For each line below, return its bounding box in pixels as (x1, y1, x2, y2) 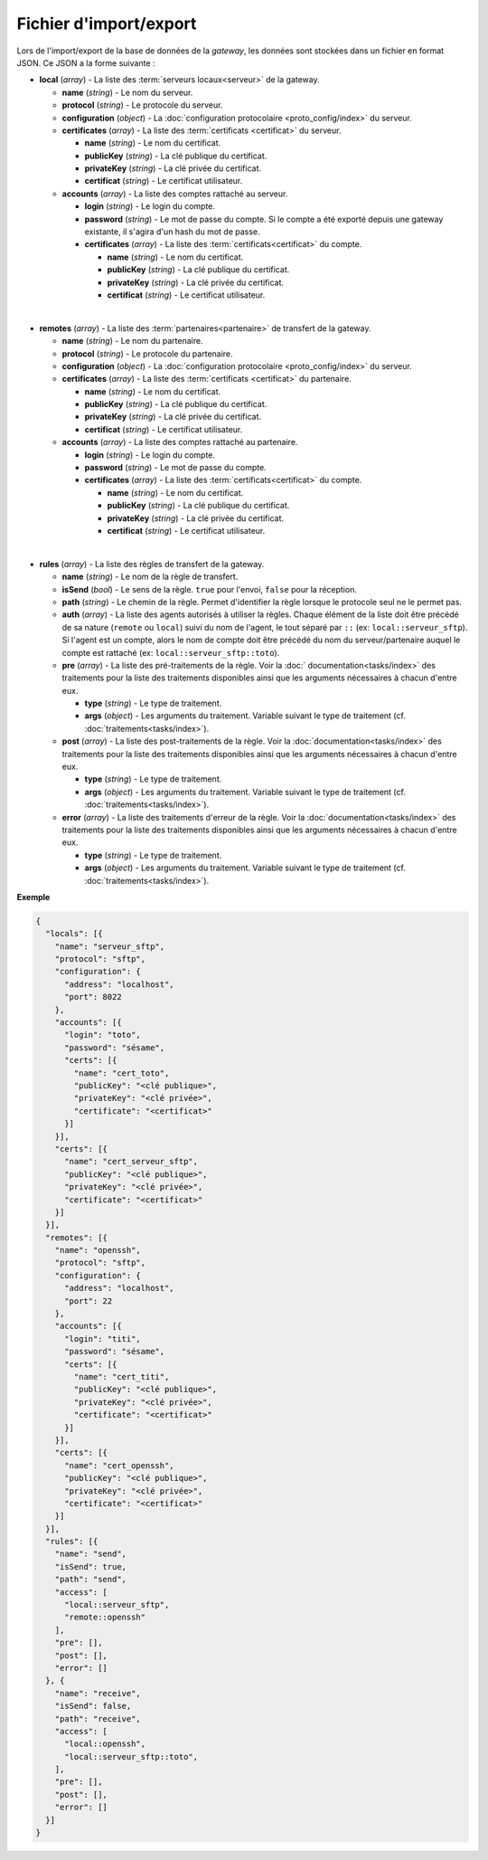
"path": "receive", (54, 1713, 142, 1723)
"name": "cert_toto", (73, 1068, 170, 1078)
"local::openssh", (64, 1739, 146, 1750)
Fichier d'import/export (16, 14, 197, 33)
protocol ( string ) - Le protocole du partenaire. (61, 348, 234, 359)
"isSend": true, (54, 1561, 127, 1571)
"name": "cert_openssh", (64, 1460, 175, 1470)
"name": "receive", (54, 1688, 142, 1698)
